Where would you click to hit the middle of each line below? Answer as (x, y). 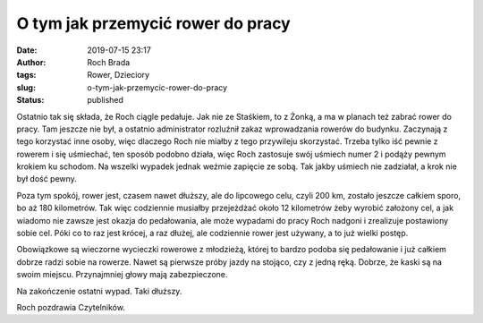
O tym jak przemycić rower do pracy (153, 23)
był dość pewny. (47, 179)
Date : (27, 50)
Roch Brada (109, 62)
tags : (26, 75)
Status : (30, 100)
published (106, 100)
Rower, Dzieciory (119, 75)
